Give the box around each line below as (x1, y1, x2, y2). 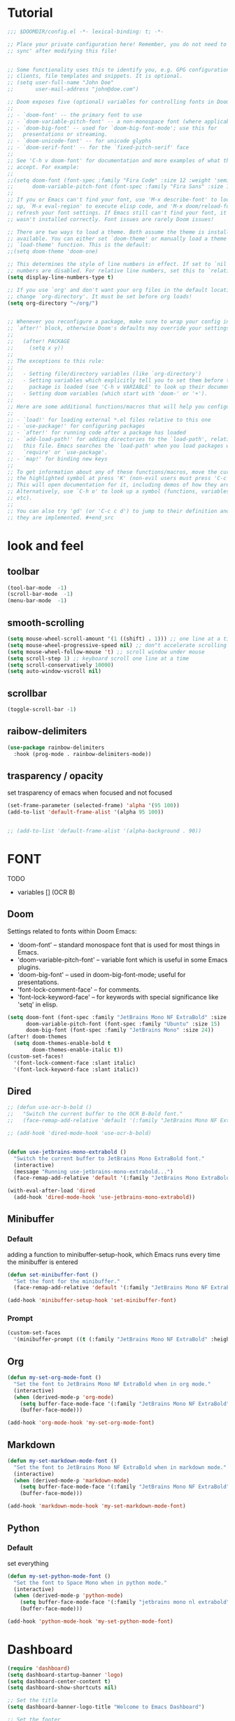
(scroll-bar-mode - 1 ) (7, 591, 73, 598)
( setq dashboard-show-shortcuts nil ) (7, 1685, 117, 1692)
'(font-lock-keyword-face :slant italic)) (13, 1065, 139, 1073)
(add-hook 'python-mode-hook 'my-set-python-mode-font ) (7, 1618, 173, 1626)
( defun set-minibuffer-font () (7, 1271, 99, 1278)
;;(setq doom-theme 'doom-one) (7, 248, 99, 255)
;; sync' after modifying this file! (7, 47, 117, 54)
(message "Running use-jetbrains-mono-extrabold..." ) (13, 1168, 173, 1175)
